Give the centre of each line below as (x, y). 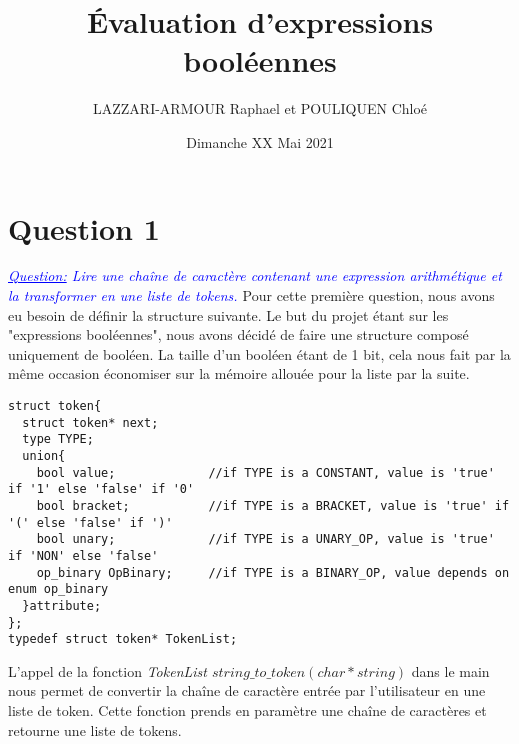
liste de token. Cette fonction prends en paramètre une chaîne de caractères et (247, 710)
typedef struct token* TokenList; (123, 639)
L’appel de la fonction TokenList (107, 670)
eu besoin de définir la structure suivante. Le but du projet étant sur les (228, 314)
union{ (44, 455)
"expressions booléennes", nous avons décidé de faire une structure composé (238, 334)
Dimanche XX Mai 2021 (260, 141)
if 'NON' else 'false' (83, 555)
